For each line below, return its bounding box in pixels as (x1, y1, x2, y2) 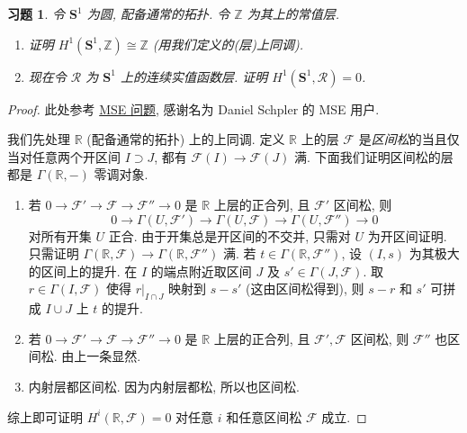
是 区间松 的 (358, 130, 422, 149)
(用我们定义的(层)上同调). (152, 34, 304, 53)
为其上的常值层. (247, 5, 339, 23)
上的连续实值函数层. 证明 (120, 67, 268, 86)
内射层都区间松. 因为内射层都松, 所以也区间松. (28, 376, 300, 395)
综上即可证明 (7, 407, 83, 426)
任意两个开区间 (31, 147, 121, 166)
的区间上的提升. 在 (28, 261, 138, 280)
